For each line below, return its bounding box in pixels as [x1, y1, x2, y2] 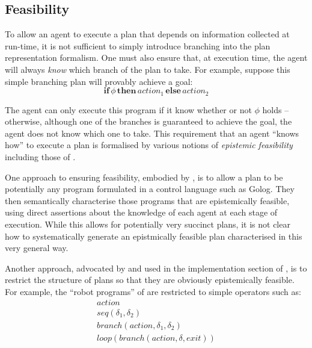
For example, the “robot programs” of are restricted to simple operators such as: [5, 285, 301, 297]
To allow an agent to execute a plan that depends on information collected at [5, 28, 290, 40]
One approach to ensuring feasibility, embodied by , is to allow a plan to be [5, 170, 283, 183]
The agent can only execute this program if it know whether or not [5, 103, 252, 116]
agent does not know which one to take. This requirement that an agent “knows [5, 126, 299, 139]
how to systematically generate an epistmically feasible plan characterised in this [5, 229, 302, 242]
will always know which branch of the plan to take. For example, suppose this [5, 63, 290, 75]
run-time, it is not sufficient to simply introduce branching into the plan [5, 39, 271, 52]
